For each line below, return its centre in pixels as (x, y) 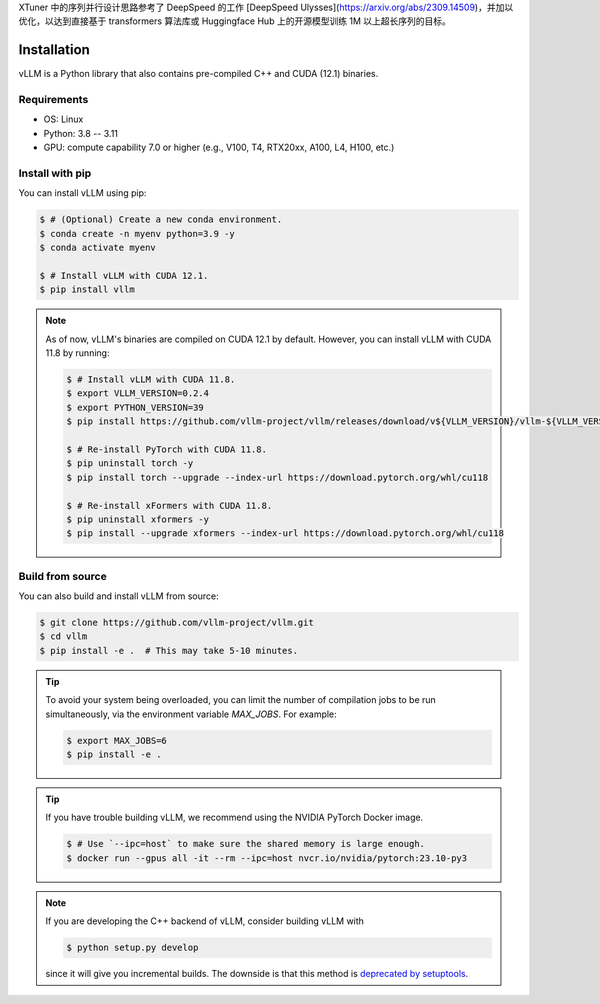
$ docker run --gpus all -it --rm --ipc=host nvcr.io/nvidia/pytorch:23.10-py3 (267, 858)
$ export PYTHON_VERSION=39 (135, 407)
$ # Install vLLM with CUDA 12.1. (124, 275)
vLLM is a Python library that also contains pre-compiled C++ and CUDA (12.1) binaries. (198, 74)
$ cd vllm (63, 636)
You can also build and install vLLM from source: (118, 596)
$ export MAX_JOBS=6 (116, 740)
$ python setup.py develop (132, 948)
